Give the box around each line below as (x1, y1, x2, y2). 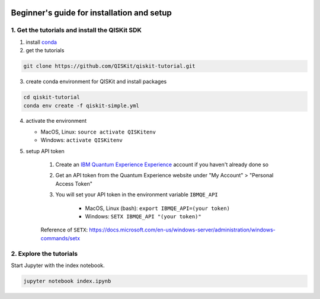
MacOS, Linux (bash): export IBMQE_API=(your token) (85, 205, 231, 212)
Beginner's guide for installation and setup (11, 8, 172, 18)
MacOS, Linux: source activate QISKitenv (40, 128, 156, 135)
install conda (25, 39, 57, 46)
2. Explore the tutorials (11, 249, 78, 257)
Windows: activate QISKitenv (40, 136, 123, 144)
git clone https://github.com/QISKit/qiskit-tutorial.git (23, 63, 196, 69)
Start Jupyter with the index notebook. (11, 262, 105, 269)
